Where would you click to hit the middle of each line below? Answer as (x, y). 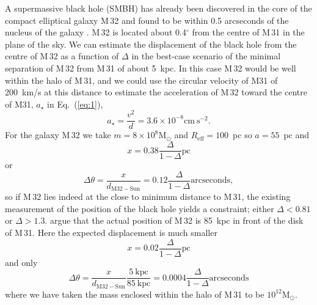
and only (21, 262)
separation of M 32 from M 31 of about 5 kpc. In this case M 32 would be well (151, 68)
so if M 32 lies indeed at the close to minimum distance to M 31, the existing (148, 197)
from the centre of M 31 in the (248, 32)
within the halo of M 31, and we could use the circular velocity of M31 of (141, 80)
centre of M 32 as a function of (62, 56)
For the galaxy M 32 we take (58, 135)
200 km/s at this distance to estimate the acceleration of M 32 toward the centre (156, 92)
